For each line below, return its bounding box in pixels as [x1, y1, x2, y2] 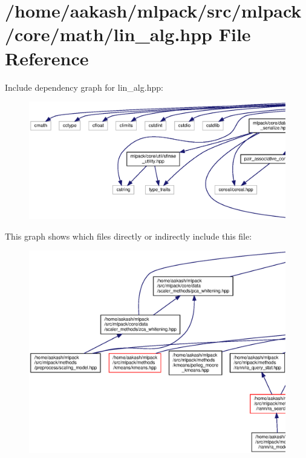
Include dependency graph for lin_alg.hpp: [5, 80, 163, 93]
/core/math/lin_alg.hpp [5, 22, 213, 47]
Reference [5, 45, 89, 70]
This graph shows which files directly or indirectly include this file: [5, 229, 252, 242]
